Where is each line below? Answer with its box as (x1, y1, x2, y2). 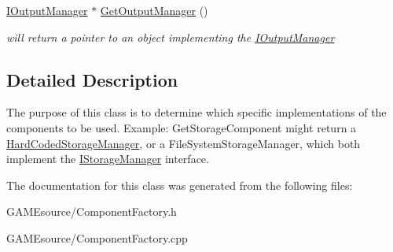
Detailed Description (6, 67, 178, 91)
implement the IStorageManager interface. (6, 150, 209, 167)
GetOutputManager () (100, 2, 208, 18)
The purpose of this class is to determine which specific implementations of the (6, 104, 387, 120)
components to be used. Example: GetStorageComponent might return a (6, 119, 357, 135)
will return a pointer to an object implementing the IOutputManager (6, 28, 335, 45)
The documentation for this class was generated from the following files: (6, 176, 353, 193)
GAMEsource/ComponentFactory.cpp (6, 229, 188, 246)
